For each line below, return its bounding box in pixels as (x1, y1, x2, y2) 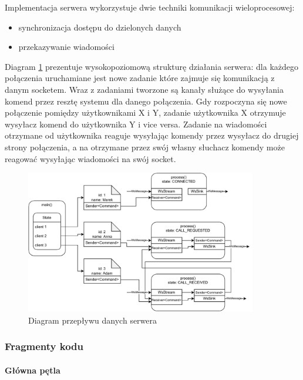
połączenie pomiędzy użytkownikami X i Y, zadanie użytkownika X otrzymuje (5, 106, 286, 119)
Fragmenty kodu (5, 339, 84, 354)
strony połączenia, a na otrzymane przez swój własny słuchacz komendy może (5, 140, 285, 153)
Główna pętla (5, 364, 60, 376)
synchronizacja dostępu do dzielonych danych (18, 21, 181, 33)
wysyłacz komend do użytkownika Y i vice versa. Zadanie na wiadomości (5, 117, 267, 130)
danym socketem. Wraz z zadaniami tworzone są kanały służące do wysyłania (5, 83, 284, 95)
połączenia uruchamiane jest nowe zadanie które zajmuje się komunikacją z (5, 72, 275, 84)
